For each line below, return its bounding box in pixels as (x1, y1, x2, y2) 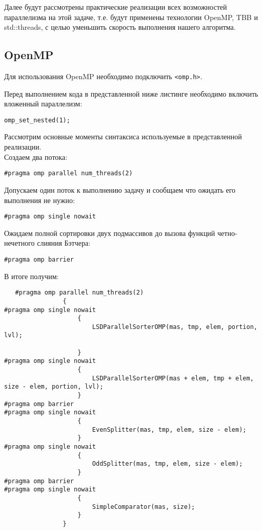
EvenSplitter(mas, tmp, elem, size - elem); (92, 426, 247, 433)
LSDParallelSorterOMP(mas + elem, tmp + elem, (92, 374, 254, 382)
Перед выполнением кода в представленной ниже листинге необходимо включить (4, 88, 258, 99)
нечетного (4, 237, 35, 248)
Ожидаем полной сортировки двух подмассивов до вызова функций (4, 227, 215, 238)
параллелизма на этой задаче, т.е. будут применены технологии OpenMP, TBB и (4, 11, 258, 22)
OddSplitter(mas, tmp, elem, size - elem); (92, 460, 243, 468)
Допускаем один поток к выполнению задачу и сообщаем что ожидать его (4, 184, 236, 195)
